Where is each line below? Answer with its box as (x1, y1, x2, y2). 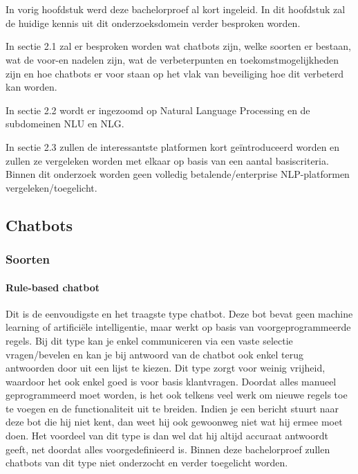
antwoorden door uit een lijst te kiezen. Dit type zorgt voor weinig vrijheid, (6, 361, 326, 375)
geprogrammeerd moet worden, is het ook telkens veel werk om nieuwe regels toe (6, 388, 348, 402)
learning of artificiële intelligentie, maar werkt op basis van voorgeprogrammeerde (6, 320, 351, 334)
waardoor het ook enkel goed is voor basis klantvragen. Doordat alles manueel (6, 374, 337, 388)
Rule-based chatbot (6, 280, 100, 294)
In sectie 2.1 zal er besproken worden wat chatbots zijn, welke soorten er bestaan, (6, 39, 351, 53)
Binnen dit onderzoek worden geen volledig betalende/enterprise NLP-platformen (6, 167, 350, 181)
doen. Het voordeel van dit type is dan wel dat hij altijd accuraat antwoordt (6, 428, 328, 443)
